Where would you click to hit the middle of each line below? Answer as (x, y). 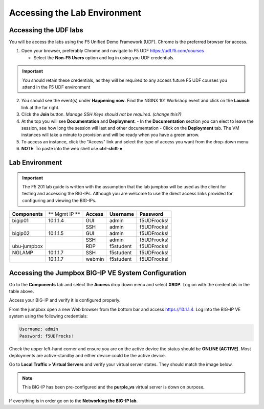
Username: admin (39, 329)
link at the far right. (40, 107)
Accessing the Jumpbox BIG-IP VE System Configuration (98, 273)
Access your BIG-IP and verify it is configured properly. (65, 300)
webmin (95, 259)
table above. (22, 292)
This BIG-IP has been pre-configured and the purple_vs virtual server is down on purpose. (113, 387)
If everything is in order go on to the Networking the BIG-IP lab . (73, 401)
